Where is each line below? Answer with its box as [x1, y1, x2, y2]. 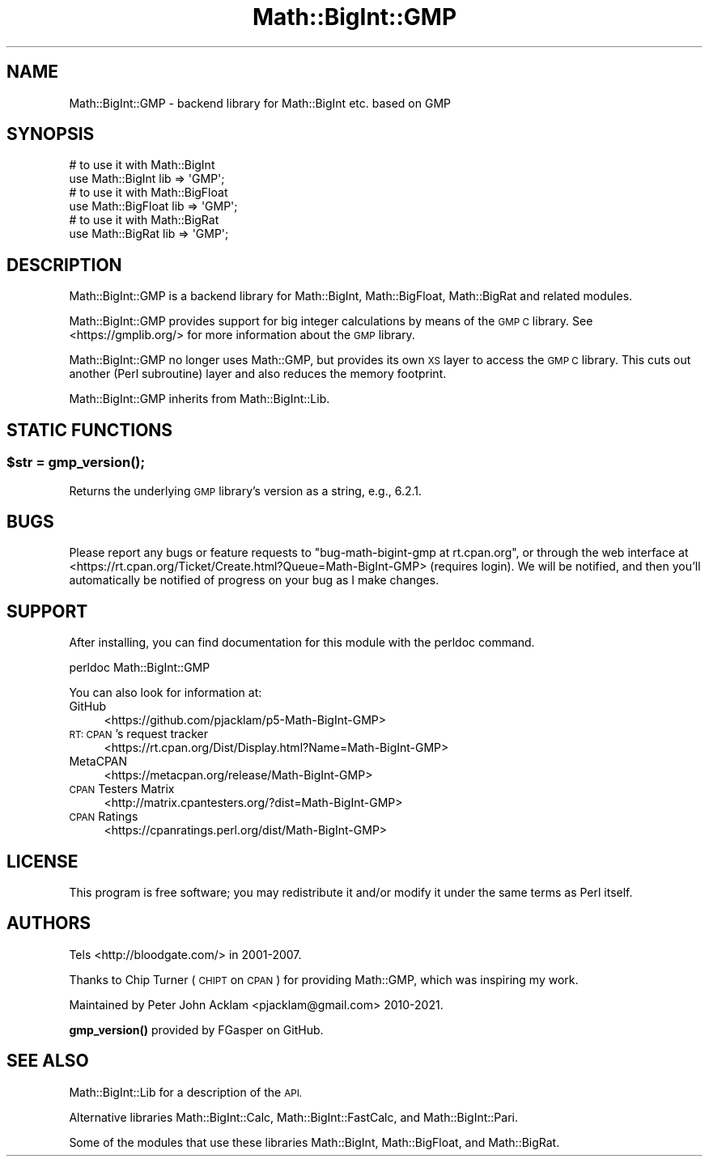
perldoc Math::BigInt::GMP [69, 660, 210, 675]
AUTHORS [6, 913, 91, 934]
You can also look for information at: [69, 685, 262, 700]
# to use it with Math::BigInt [69, 158, 215, 172]
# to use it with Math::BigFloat [69, 185, 228, 200]
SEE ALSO [6, 1051, 89, 1072]
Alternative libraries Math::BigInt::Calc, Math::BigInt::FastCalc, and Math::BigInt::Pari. [69, 1110, 518, 1124]
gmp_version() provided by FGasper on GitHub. [69, 1022, 324, 1037]
